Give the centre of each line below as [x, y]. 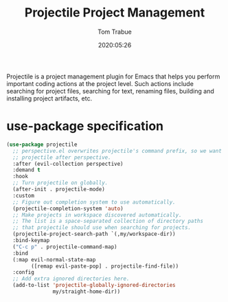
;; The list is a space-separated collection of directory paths [108, 222]
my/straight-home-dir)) [87, 292]
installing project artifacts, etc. [49, 98]
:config [24, 272]
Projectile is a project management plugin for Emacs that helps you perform [113, 76]
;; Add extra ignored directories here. [71, 279]
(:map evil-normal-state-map [54, 259]
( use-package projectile [42, 144]
